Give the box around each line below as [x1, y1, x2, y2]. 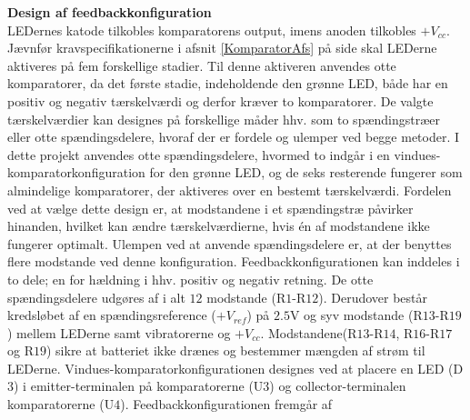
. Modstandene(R [260, 323, 357, 342]
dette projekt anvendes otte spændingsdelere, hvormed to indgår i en [7, 145, 390, 164]
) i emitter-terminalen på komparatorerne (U [14, 376, 264, 395]
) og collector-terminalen [269, 376, 406, 395]
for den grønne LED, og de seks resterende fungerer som [149, 163, 463, 182]
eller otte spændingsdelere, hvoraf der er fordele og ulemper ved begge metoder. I [7, 127, 460, 146]
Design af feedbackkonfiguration [7, 3, 212, 21]
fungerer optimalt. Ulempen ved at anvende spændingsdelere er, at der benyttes [7, 234, 452, 253]
